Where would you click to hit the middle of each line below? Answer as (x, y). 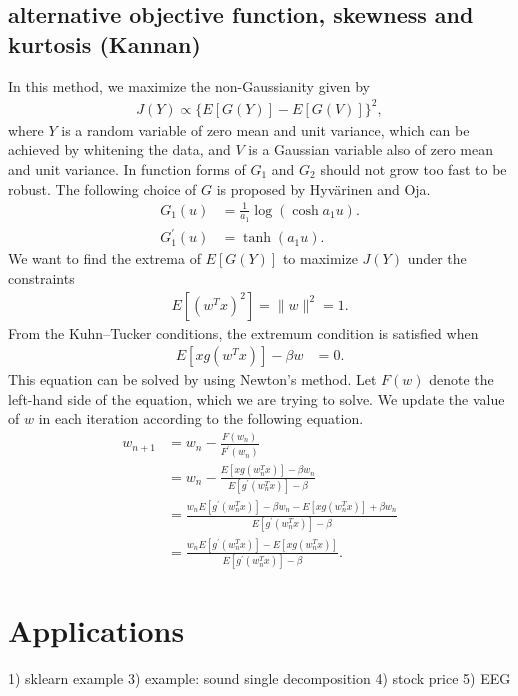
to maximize (320, 258)
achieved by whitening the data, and (119, 149)
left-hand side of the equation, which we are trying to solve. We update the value (256, 398)
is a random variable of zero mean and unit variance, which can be (265, 129)
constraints (41, 278)
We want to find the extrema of (104, 258)
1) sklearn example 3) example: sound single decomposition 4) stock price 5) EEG (259, 678)
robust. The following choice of (102, 188)
